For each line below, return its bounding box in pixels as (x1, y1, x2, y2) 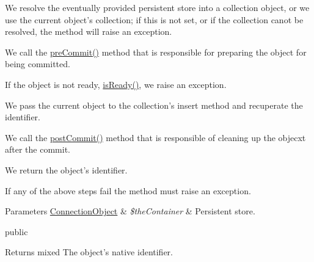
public (5, 225, 28, 238)
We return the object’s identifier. (5, 163, 128, 176)
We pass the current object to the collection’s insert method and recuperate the (5, 98, 303, 111)
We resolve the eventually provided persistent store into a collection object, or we (5, 1, 310, 13)
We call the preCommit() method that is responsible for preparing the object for (5, 45, 307, 58)
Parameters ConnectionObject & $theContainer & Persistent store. (5, 205, 255, 217)
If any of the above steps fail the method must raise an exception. (5, 184, 251, 197)
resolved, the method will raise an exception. (5, 25, 172, 38)
